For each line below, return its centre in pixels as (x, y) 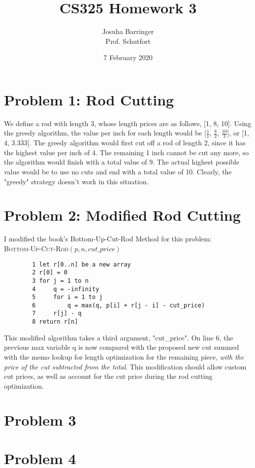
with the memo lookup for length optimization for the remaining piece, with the (124, 356)
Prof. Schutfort (128, 41)
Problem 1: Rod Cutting (89, 99)
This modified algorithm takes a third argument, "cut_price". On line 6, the (119, 337)
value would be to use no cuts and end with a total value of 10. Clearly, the (118, 172)
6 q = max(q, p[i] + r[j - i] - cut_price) (119, 305)
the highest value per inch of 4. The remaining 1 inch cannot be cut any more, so (127, 152)
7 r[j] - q (57, 314)
